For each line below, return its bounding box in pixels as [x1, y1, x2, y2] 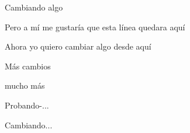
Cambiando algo [5, 1, 63, 13]
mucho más [5, 79, 45, 92]
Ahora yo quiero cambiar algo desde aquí [5, 40, 151, 52]
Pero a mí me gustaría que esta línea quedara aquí [5, 20, 185, 33]
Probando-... [5, 99, 49, 111]
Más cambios [5, 60, 51, 72]
